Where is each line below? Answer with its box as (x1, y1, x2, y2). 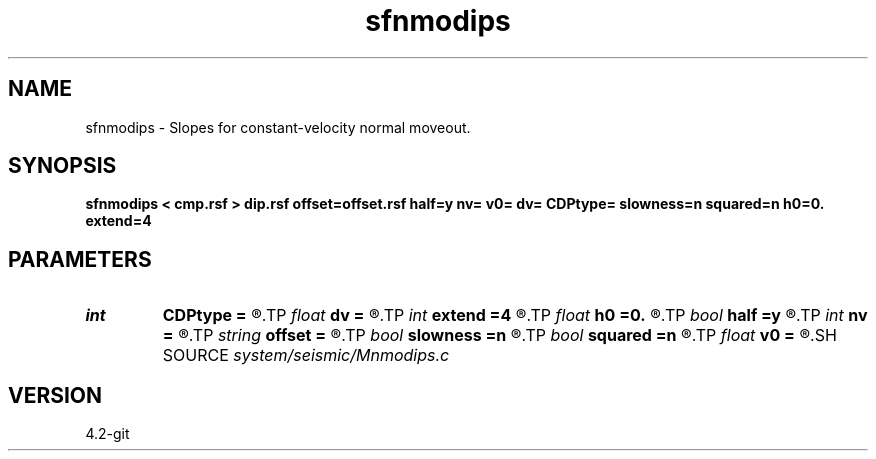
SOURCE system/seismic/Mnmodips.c (162, 345, 450, 366)
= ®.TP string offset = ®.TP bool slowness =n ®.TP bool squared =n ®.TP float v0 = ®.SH (162, 325, 837, 346)
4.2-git (85, 425, 130, 443)
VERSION (8, 382, 103, 408)
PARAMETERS (8, 246, 152, 272)
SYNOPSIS (8, 153, 117, 179)
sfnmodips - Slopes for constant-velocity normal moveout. (85, 118, 471, 136)
